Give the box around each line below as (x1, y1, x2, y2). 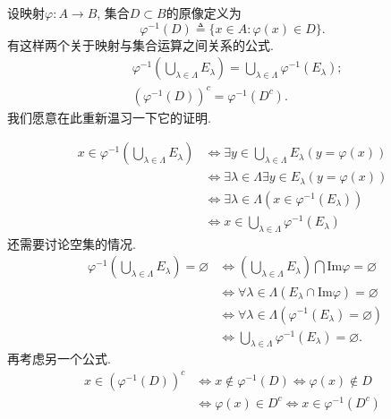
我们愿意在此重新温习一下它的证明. (7, 107, 211, 126)
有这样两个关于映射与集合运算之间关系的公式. (7, 35, 274, 54)
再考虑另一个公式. (7, 349, 111, 368)
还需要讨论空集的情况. (7, 234, 136, 252)
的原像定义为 (166, 4, 242, 21)
